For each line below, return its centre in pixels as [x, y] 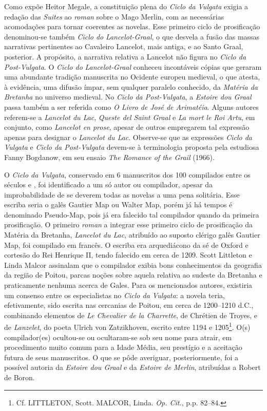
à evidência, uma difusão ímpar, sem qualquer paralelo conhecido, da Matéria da [131, 86]
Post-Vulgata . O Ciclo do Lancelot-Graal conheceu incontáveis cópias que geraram [133, 66]
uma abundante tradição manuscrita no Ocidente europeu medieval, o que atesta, [132, 77]
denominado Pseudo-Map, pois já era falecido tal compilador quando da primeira [132, 214]
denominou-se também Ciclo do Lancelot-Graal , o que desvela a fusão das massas [132, 36]
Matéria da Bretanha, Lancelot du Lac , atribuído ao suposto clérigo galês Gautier [132, 235]
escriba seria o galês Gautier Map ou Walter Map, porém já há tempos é [118, 204]
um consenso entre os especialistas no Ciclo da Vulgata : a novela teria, [115, 295]
